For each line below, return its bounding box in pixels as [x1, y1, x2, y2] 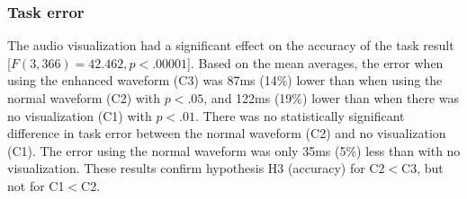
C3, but [401, 159, 444, 177]
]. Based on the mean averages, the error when [187, 53, 444, 72]
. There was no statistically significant [194, 106, 405, 125]
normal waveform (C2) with [7, 89, 161, 107]
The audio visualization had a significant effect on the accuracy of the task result [7, 36, 454, 55]
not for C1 [7, 176, 65, 195]
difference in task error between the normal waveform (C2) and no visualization [7, 124, 446, 143]
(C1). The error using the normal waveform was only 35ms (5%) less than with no [7, 141, 461, 160]
